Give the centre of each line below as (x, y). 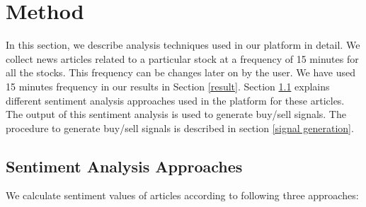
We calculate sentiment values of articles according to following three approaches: (182, 195)
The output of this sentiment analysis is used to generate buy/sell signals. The (176, 114)
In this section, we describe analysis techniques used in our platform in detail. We (183, 45)
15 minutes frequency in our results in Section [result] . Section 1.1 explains (168, 86)
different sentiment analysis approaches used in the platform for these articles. (175, 100)
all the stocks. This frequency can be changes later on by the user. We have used (181, 72)
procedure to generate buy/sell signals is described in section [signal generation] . (180, 128)
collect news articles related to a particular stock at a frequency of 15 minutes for (182, 58)
